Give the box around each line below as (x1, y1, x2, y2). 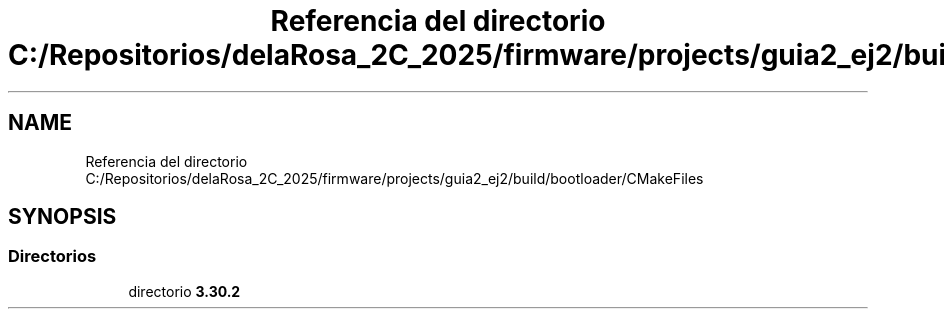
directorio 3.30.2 (128, 282, 241, 300)
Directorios (8, 246, 97, 267)
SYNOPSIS (8, 204, 117, 230)
